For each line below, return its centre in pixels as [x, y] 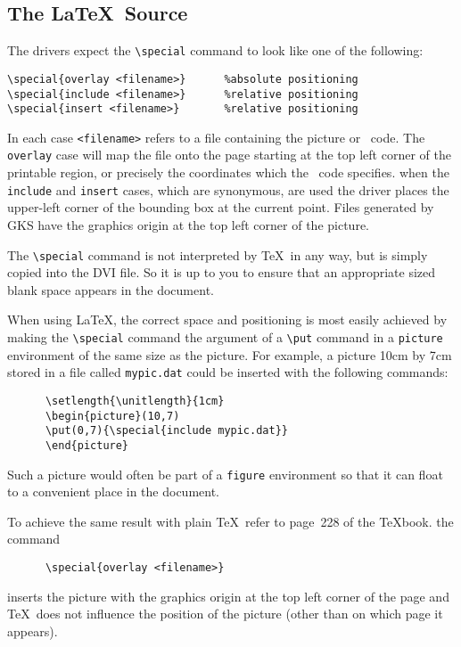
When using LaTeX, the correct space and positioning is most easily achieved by [227, 319]
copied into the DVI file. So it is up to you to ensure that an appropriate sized [222, 272]
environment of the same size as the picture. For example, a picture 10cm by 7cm [230, 354]
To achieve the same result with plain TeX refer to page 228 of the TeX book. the [230, 521]
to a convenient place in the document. [113, 491]
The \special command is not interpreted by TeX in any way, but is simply [218, 254]
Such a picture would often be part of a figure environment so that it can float [225, 474]
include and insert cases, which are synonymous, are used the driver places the [228, 189]
